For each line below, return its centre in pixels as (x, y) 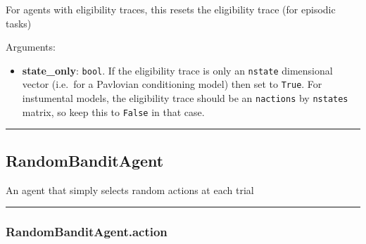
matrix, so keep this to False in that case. (113, 111)
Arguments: (31, 47)
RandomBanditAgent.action (87, 232)
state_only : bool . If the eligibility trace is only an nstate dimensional (177, 70)
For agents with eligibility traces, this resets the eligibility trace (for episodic (171, 9)
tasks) (19, 23)
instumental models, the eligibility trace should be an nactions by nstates (185, 98)
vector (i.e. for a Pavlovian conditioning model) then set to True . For (172, 84)
